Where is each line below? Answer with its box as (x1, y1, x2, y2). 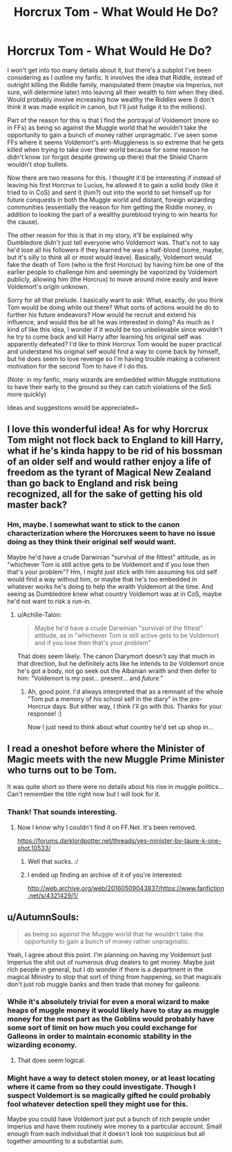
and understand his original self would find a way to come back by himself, (7, 347, 220, 355)
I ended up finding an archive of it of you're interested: (27, 871, 183, 879)
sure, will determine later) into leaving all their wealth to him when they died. (7, 88, 224, 96)
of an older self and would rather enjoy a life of (7, 456, 212, 467)
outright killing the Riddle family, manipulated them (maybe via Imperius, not (7, 80, 223, 89)
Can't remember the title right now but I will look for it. (7, 790, 161, 799)
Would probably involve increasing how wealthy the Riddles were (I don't (7, 95, 215, 104)
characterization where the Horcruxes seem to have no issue (7, 528, 215, 538)
